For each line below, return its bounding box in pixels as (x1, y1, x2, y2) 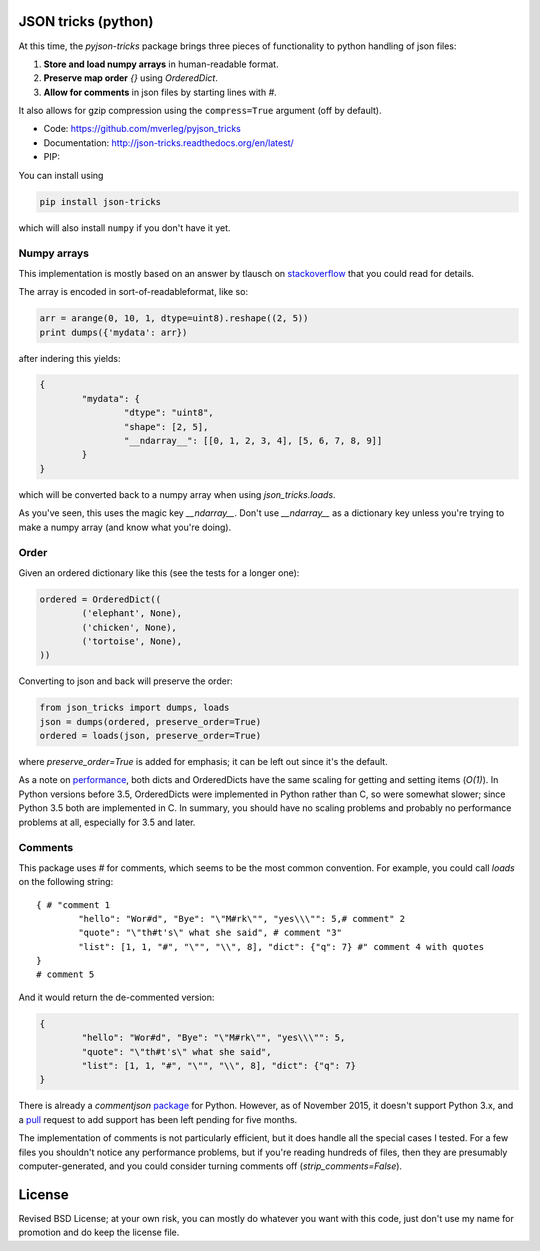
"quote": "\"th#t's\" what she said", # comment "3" (78, 927, 342, 939)
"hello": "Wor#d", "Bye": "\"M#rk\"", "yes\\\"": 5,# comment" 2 (78, 913, 406, 924)
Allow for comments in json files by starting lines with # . (43, 86, 277, 98)
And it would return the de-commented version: (18, 991, 215, 1003)
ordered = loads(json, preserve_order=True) (39, 730, 262, 742)
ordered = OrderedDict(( (39, 593, 162, 605)
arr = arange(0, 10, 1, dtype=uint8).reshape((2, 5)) (39, 313, 309, 324)
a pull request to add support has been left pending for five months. (18, 1113, 298, 1125)
